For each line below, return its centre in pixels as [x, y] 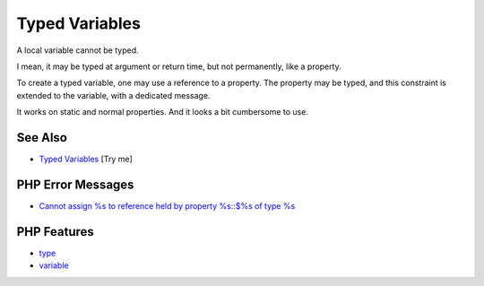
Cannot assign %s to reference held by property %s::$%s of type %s [167, 205]
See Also [42, 138]
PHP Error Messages [75, 184]
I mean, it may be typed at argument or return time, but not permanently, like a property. [179, 66]
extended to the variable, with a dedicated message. [113, 95]
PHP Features [55, 232]
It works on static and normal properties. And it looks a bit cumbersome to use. [163, 112]
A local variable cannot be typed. [78, 50]
